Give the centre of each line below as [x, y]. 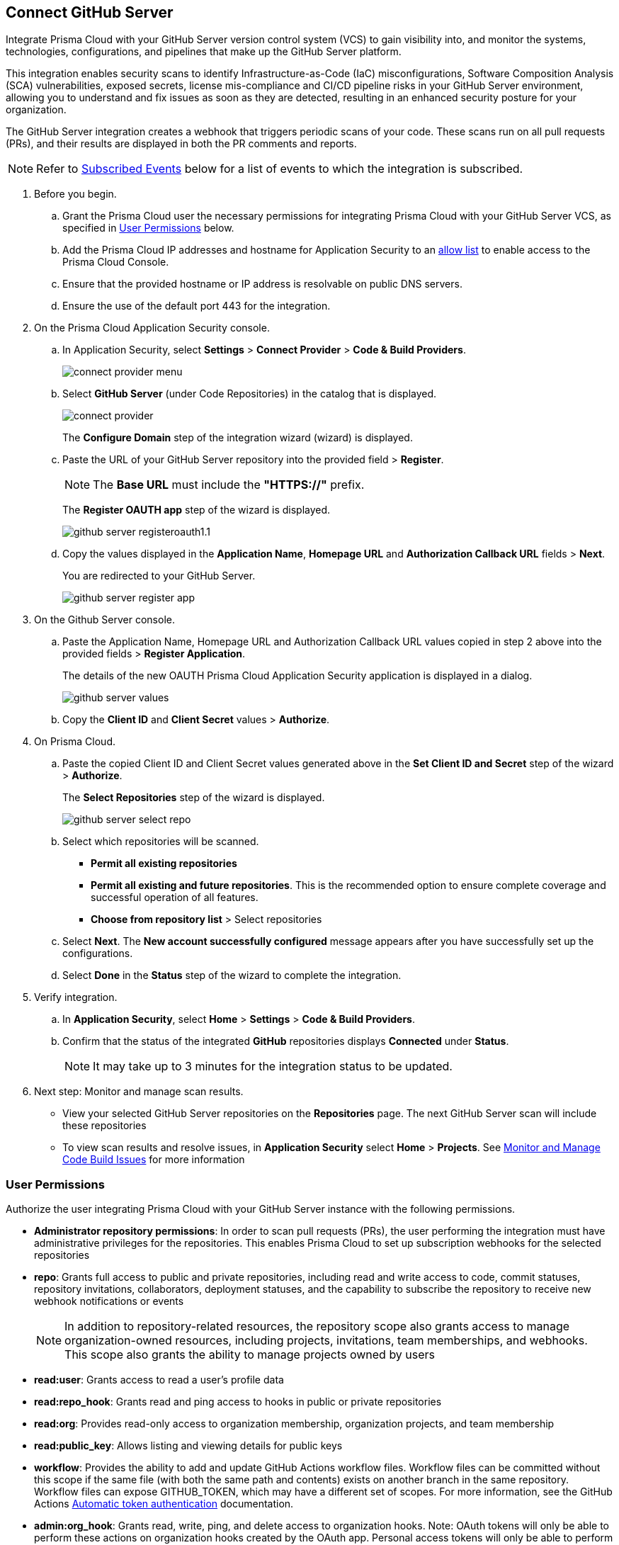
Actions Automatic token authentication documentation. [164, 1504]
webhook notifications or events [109, 1301]
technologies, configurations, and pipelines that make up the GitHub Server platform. [204, 52]
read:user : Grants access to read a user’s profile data [159, 1380]
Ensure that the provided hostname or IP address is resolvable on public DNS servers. [262, 284]
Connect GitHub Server [90, 12]
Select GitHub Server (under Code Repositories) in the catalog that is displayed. [250, 394]
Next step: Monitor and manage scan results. [139, 1092]
